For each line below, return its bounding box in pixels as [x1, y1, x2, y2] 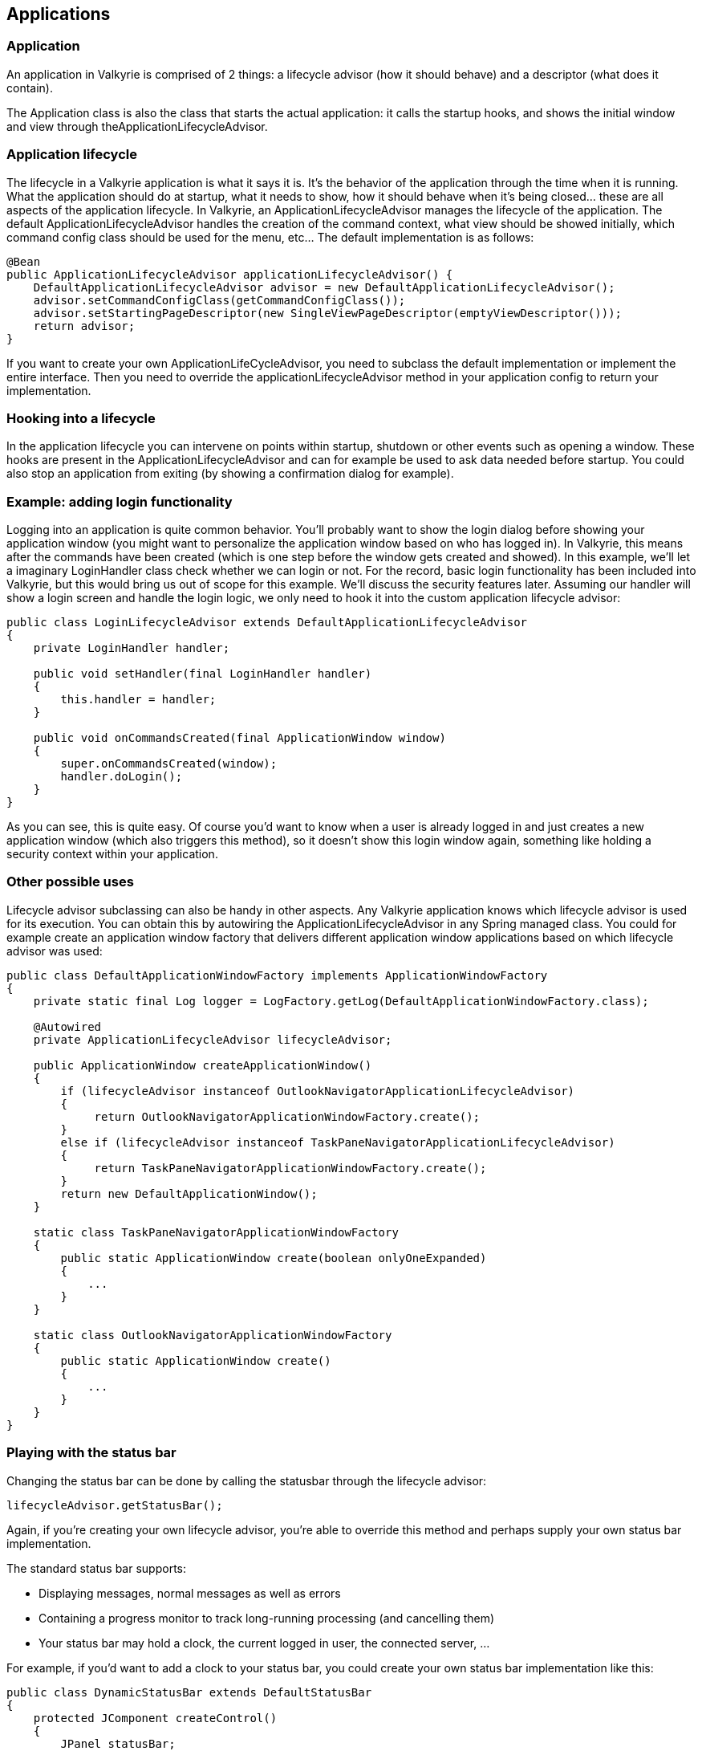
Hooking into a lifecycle [6, 409, 156, 426]
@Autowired [33, 1020, 102, 1033]
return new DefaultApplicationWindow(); [60, 1187, 318, 1200]
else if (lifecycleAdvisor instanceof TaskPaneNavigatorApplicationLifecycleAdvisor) [60, 1135, 615, 1149]
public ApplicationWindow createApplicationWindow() [33, 1058, 372, 1072]
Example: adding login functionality [6, 493, 233, 510]
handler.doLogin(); [60, 770, 183, 784]
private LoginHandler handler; [33, 641, 230, 655]
